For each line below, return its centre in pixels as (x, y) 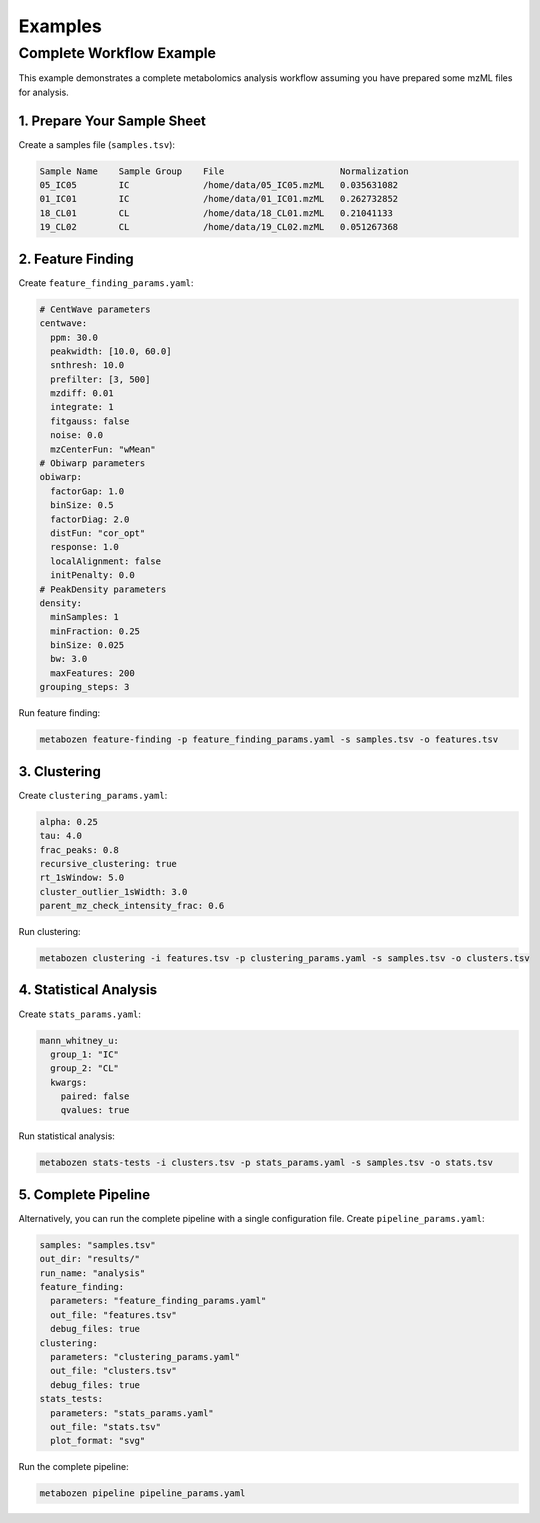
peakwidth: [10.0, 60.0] (111, 351)
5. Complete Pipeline (84, 1194)
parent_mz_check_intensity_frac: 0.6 (132, 906)
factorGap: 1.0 (87, 491)
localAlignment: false (106, 561)
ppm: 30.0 (74, 337)
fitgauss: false (90, 421)
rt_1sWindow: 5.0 (82, 878)
